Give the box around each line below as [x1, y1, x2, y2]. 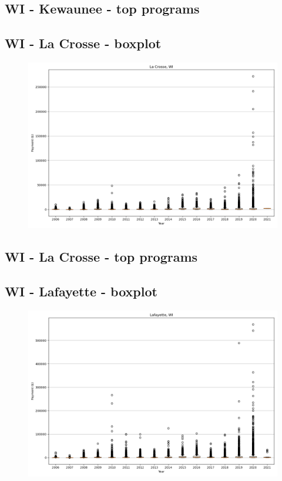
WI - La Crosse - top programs [5, 248, 198, 266]
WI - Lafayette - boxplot [5, 282, 157, 300]
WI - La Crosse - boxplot [5, 34, 162, 52]
